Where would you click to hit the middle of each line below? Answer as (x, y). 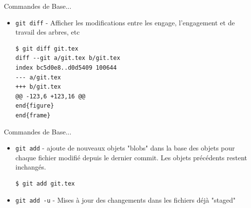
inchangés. (31, 167)
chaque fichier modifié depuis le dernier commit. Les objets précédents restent (131, 157)
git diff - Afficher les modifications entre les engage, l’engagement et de (125, 22)
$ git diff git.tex (47, 48)
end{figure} (35, 106)
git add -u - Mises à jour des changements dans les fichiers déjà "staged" (125, 199)
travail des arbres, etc (48, 32)
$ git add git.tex (45, 184)
